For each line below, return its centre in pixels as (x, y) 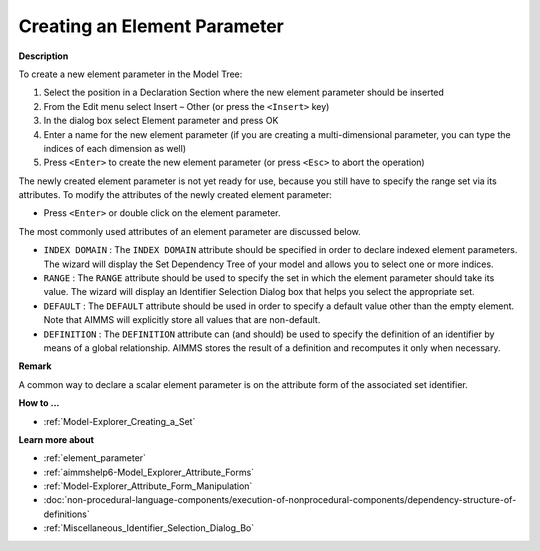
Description (43, 56)
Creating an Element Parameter (151, 26)
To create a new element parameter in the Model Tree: (130, 74)
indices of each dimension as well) (115, 148)
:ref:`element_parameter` (95, 458)
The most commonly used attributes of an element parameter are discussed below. (190, 231)
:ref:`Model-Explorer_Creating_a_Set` (119, 421)
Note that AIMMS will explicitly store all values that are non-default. (182, 320)
